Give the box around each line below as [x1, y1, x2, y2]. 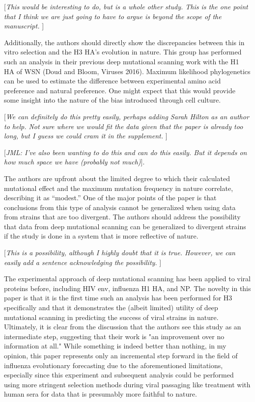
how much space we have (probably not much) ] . [4, 157, 145, 167]
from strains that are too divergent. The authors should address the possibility [4, 212, 241, 222]
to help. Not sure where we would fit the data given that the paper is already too [4, 121, 243, 131]
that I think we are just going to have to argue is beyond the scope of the [4, 11, 222, 21]
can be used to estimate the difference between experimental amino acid [4, 76, 221, 86]
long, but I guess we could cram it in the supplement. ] [4, 131, 168, 141]
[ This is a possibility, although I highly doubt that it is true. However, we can [4, 247, 235, 258]
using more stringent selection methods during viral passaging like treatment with [4, 379, 251, 389]
